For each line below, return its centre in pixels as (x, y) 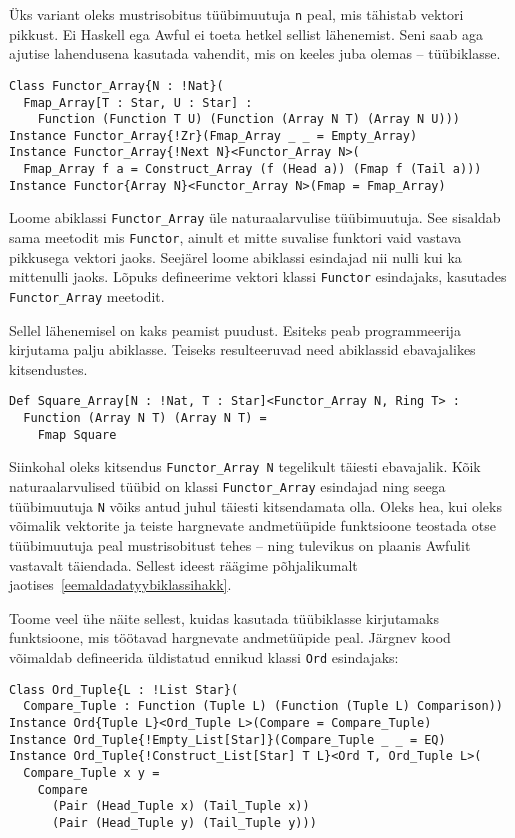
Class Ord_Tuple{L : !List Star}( (124, 689)
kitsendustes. (48, 368)
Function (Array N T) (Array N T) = (145, 418)
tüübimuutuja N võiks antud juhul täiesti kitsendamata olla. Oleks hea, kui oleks (255, 505)
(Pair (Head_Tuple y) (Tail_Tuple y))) (184, 822)
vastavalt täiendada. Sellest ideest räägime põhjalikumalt (183, 564)
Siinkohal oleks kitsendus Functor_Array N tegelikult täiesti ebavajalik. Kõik (245, 466)
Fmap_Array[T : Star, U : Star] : (138, 102)
